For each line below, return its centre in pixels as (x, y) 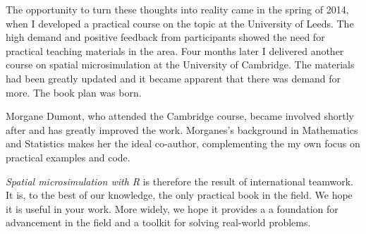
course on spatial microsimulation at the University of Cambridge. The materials (180, 64)
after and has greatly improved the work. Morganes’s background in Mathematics (182, 129)
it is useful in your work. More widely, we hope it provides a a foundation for (172, 208)
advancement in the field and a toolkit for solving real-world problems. (158, 222)
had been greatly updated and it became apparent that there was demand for (173, 78)
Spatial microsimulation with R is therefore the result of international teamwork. (179, 181)
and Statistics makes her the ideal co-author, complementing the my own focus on (183, 143)
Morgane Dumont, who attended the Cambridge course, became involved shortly (180, 116)
